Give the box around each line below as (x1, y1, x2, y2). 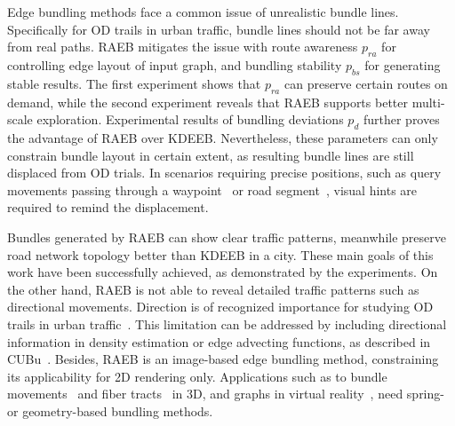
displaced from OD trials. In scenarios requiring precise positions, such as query (7, 163, 442, 182)
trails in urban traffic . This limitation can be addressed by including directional (7, 314, 447, 333)
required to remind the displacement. (7, 198, 209, 217)
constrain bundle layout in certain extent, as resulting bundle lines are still (7, 146, 414, 164)
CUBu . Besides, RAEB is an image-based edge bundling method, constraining (7, 350, 439, 368)
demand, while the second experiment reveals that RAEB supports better (7, 92, 408, 111)
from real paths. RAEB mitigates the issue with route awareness (7, 37, 358, 56)
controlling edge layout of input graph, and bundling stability (7, 55, 342, 74)
